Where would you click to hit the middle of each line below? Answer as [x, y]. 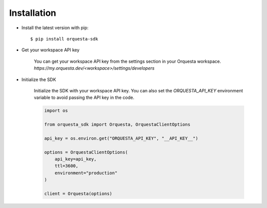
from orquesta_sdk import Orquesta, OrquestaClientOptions [117, 125]
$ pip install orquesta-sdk [64, 39]
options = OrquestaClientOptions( [86, 152]
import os [56, 111]
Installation [33, 13]
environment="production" [86, 173]
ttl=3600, [67, 166]
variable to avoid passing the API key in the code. [84, 98]
